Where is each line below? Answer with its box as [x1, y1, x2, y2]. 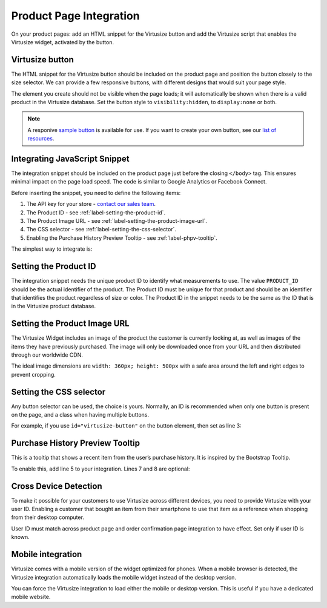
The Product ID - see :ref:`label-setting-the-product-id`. [26, 209, 166, 216]
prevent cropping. [11, 371, 56, 378]
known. [11, 534, 30, 541]
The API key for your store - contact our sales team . [26, 200, 156, 208]
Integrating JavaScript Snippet [11, 154, 130, 164]
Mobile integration [11, 549, 82, 560]
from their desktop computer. [11, 514, 85, 521]
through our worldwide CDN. [11, 351, 83, 359]
